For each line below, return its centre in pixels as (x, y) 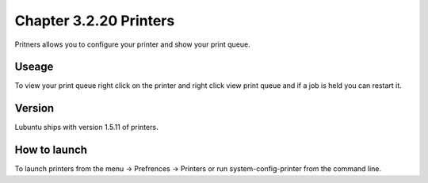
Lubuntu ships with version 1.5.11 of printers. (86, 128)
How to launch (51, 150)
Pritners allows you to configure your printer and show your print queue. (133, 44)
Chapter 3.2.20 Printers (95, 21)
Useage (34, 67)
